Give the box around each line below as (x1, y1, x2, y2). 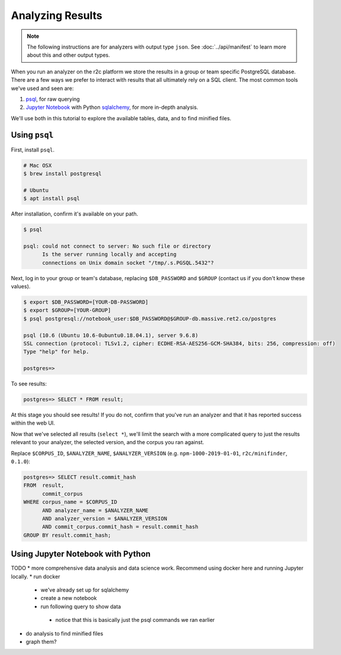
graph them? (25, 638, 57, 645)
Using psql (11, 130, 54, 140)
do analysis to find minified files (25, 630, 104, 637)
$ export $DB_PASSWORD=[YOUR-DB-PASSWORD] (23, 299, 149, 306)
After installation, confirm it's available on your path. (11, 210, 139, 217)
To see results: (11, 380, 47, 387)
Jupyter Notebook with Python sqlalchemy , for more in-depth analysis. (25, 104, 198, 111)
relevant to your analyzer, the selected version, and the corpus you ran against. (11, 439, 204, 446)
